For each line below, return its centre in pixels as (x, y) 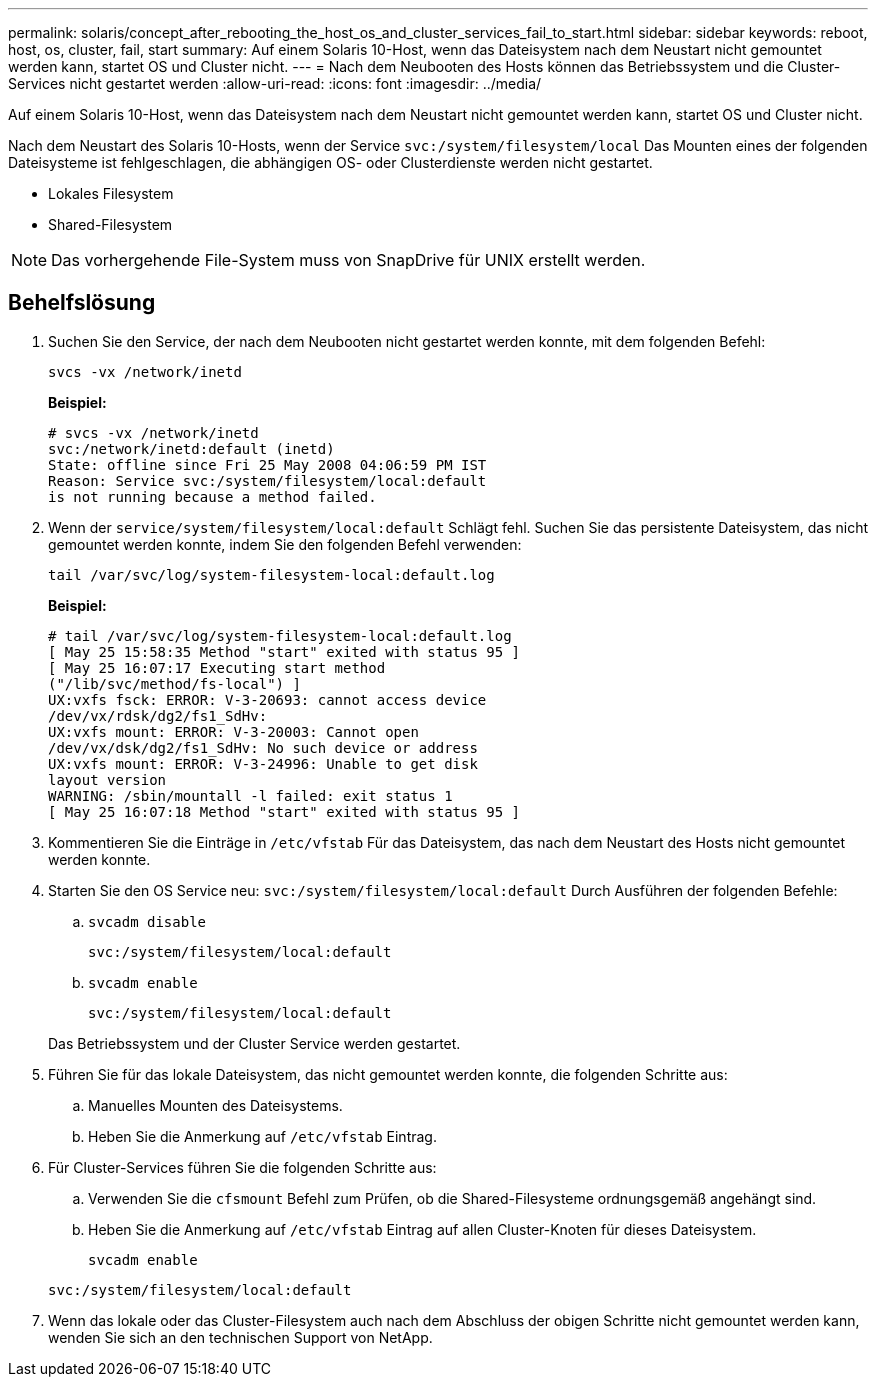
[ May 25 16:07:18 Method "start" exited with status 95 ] (284, 811)
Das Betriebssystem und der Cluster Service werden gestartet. (254, 1043)
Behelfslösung (82, 303)
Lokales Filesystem (111, 193)
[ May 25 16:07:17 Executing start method (217, 667)
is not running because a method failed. (212, 496)
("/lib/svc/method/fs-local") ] (174, 683)
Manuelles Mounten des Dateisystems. (215, 1105)
